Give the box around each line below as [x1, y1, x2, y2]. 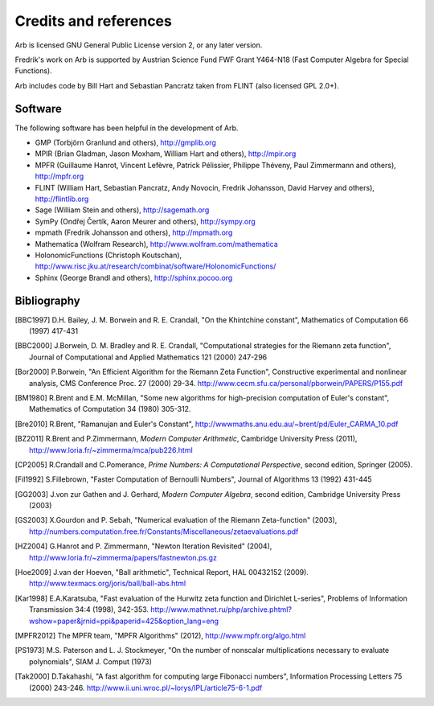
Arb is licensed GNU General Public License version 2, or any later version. [14, 40, 263, 50]
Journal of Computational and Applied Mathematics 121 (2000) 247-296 [29, 352, 268, 362]
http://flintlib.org [35, 194, 89, 203]
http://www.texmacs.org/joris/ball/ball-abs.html [29, 579, 186, 589]
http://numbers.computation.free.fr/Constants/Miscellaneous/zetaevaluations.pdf [29, 527, 299, 536]
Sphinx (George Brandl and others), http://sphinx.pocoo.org [35, 273, 233, 282]
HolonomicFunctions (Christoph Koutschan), [35, 250, 182, 260]
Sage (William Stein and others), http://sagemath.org [35, 205, 210, 215]
